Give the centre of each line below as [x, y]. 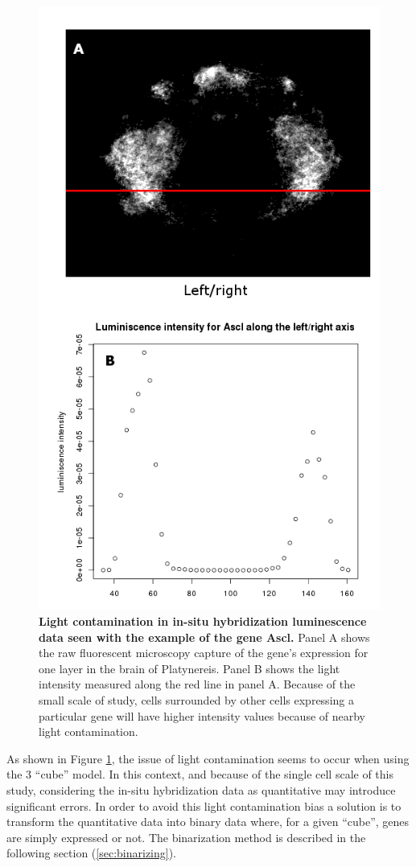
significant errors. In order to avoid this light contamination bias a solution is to [204, 805]
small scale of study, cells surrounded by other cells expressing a [196, 699]
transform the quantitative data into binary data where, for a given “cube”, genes [208, 822]
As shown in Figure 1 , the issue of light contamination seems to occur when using [208, 758]
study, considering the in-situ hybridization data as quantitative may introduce [201, 789]
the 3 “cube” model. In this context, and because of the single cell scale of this [200, 774]
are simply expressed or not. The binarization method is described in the [186, 837]
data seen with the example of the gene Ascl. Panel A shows [204, 637]
